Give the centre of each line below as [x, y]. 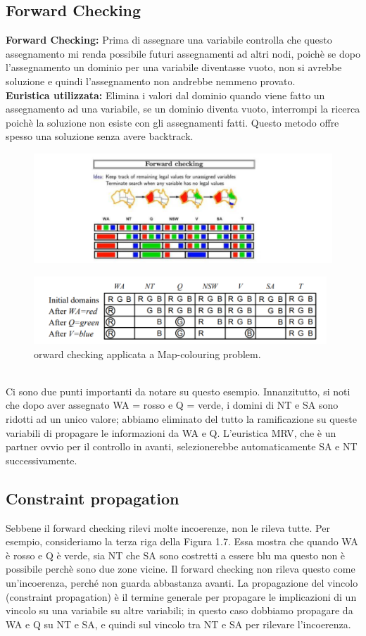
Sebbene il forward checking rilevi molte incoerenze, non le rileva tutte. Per [168, 527]
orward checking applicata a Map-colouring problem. [147, 354]
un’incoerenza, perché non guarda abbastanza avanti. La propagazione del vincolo [182, 582]
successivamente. [42, 460]
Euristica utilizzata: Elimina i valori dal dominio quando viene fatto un [165, 95]
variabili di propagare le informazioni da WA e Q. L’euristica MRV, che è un [171, 432]
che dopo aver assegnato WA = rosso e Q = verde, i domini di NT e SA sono [172, 405]
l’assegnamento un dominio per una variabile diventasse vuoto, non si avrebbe [174, 67]
